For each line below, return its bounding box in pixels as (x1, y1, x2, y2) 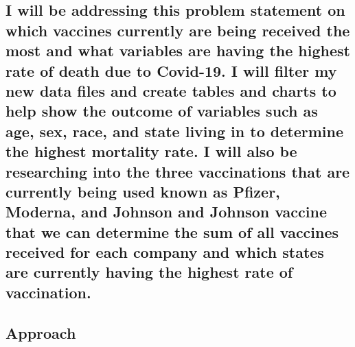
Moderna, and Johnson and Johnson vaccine (5, 201, 327, 222)
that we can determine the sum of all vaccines (5, 221, 339, 242)
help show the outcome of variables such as (5, 100, 318, 121)
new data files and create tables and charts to (5, 80, 336, 101)
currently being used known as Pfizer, (5, 180, 280, 202)
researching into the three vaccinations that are (5, 160, 350, 182)
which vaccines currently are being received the (5, 19, 350, 40)
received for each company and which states (5, 241, 324, 263)
